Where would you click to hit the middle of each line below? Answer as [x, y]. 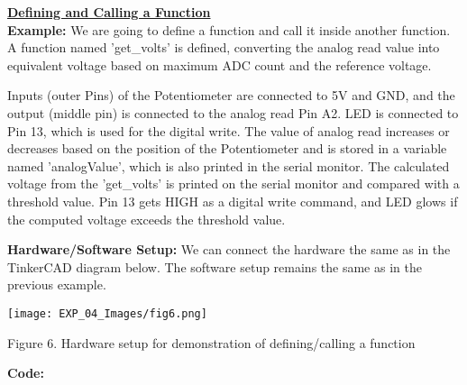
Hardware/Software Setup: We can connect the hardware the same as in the [229, 249]
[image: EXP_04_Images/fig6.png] [107, 313]
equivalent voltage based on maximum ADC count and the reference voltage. [220, 64]
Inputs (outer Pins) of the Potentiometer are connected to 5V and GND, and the [231, 95]
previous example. [57, 284]
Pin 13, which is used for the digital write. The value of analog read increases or [229, 130]
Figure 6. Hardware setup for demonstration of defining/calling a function [211, 342]
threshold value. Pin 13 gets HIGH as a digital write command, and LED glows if [233, 201]
